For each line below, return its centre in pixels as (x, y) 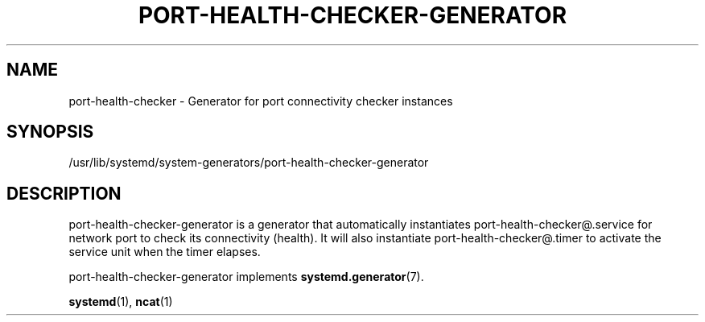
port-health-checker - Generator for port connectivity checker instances (261, 101)
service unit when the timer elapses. (165, 252)
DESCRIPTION (64, 193)
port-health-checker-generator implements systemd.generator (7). (246, 277)
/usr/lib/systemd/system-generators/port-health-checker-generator (249, 163)
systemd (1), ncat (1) (121, 302)
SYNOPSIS (50, 132)
